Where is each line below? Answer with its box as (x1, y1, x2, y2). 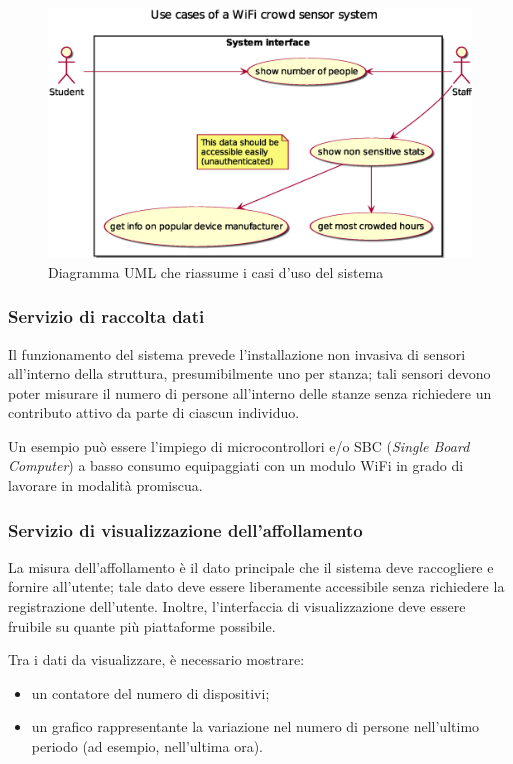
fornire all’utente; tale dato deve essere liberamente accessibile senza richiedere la (8, 576, 505, 597)
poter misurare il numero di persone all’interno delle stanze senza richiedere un (8, 382, 492, 403)
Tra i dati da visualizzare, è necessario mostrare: (8, 649, 305, 670)
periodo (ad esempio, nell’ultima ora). (31, 736, 263, 757)
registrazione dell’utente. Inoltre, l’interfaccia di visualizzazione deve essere (8, 596, 466, 617)
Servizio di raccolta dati (8, 304, 205, 329)
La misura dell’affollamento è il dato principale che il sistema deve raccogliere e (8, 556, 494, 577)
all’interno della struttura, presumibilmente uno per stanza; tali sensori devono (8, 363, 491, 384)
